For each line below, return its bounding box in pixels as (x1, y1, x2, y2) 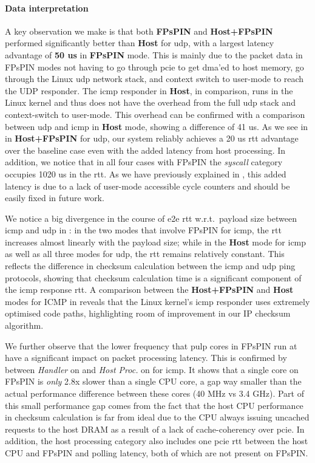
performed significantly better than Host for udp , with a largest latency (5, 36, 274, 49)
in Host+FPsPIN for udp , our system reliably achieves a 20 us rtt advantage (5, 132, 299, 145)
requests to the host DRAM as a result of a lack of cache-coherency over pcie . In (5, 422, 305, 435)
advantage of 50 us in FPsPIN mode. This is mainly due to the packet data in (5, 48, 303, 61)
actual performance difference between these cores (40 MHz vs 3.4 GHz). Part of (5, 387, 304, 400)
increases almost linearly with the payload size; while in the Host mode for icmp (5, 235, 307, 248)
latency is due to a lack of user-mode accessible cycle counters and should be (5, 179, 290, 192)
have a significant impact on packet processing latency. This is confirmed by (5, 351, 287, 364)
